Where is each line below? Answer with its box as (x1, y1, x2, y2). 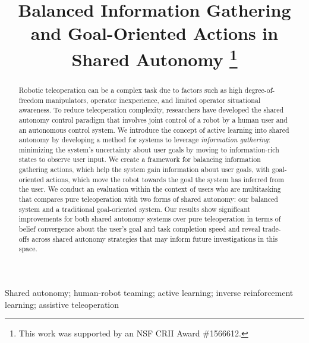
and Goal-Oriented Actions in (30, 21, 279, 45)
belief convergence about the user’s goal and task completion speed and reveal (18, 224, 260, 234)
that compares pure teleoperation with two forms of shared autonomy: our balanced (18, 194, 278, 204)
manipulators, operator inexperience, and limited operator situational (46, 95, 261, 105)
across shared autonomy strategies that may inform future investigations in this (31, 233, 278, 244)
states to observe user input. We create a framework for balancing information (18, 154, 261, 164)
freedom (18, 95, 44, 105)
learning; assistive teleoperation (5, 298, 119, 310)
